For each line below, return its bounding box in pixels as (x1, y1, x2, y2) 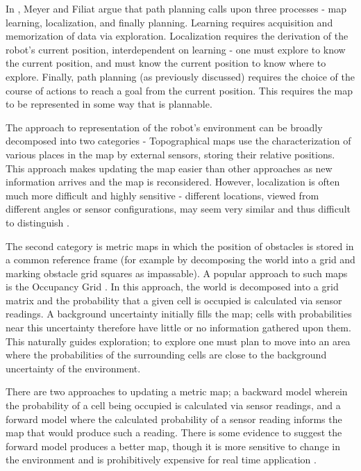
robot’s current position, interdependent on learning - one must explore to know (6, 42, 346, 56)
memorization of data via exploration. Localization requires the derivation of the (6, 28, 349, 43)
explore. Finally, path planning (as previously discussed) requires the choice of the (6, 69, 355, 83)
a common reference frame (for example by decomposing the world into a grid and (6, 252, 355, 267)
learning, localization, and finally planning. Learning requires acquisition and (6, 15, 333, 29)
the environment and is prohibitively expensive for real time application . (6, 452, 317, 467)
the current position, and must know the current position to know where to (6, 56, 326, 70)
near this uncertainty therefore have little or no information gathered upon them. (6, 320, 351, 335)
